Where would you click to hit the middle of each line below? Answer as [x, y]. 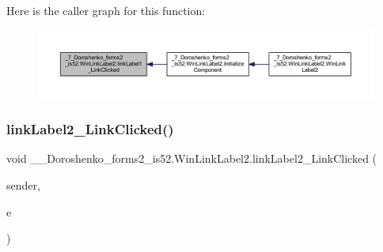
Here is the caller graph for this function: [106, 10]
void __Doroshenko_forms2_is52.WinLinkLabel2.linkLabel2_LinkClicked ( [192, 158]
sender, [23, 184]
